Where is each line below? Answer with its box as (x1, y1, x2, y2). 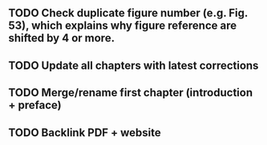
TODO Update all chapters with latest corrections (8, 58, 259, 72)
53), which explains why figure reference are (8, 19, 237, 33)
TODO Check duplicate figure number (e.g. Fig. (8, 6, 249, 20)
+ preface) (8, 99, 62, 112)
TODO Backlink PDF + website (8, 126, 162, 139)
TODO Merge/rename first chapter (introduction (8, 86, 253, 99)
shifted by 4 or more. (8, 31, 115, 45)
